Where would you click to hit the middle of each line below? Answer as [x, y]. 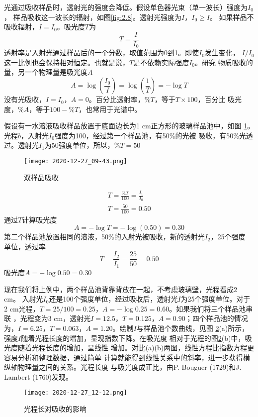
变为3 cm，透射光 [62, 318]
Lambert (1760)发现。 [38, 376]
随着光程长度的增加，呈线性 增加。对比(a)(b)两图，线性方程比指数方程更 [136, 348]
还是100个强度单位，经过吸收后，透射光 [113, 299]
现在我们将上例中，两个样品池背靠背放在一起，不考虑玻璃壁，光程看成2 [121, 289]
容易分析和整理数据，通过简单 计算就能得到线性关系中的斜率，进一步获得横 [127, 357]
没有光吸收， [25, 99]
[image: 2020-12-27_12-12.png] [76, 393]
